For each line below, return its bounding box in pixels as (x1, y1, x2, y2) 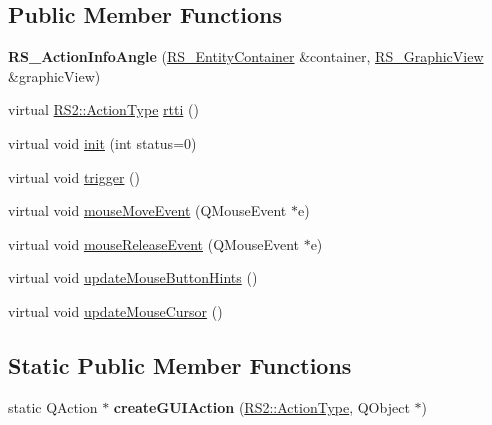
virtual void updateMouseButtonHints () (8, 267, 258, 288)
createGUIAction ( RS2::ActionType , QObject (113, 396, 410, 417)
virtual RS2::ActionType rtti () (8, 99, 199, 120)
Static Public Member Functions (8, 349, 352, 380)
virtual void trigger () (8, 166, 140, 187)
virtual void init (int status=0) (8, 132, 197, 153)
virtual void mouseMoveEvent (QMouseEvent (8, 200, 287, 221)
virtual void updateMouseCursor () (8, 300, 223, 321)
